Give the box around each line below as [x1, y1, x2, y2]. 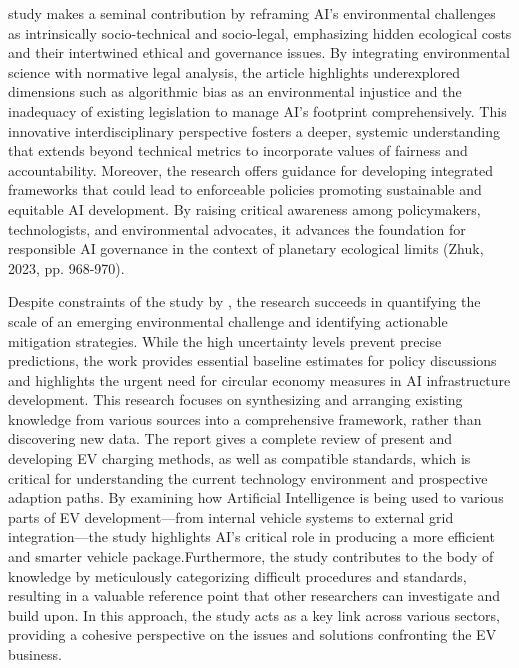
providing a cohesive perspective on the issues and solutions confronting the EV [8, 624, 497, 645]
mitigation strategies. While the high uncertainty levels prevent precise [8, 330, 442, 351]
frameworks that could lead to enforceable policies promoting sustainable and [8, 179, 482, 200]
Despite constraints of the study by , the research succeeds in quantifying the [8, 291, 481, 312]
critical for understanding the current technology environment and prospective [8, 467, 488, 488]
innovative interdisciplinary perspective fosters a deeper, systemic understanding [8, 120, 500, 141]
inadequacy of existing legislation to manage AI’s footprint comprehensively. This [8, 100, 507, 121]
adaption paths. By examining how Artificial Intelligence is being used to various [8, 487, 504, 508]
